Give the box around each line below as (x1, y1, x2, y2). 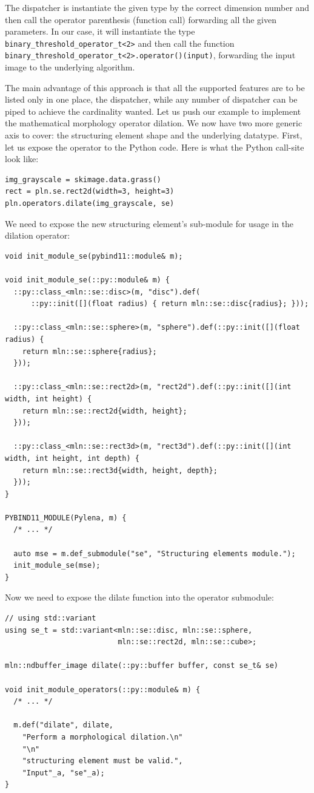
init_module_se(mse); (13, 561, 101, 570)
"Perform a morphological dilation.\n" (22, 732, 183, 741)
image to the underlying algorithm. (5, 61, 135, 73)
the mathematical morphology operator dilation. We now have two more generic (5, 117, 302, 129)
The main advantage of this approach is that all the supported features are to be (5, 81, 305, 94)
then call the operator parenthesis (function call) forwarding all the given (5, 13, 276, 26)
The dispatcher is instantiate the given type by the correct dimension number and (5, 1, 310, 13)
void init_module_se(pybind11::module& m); (5, 251, 183, 260)
